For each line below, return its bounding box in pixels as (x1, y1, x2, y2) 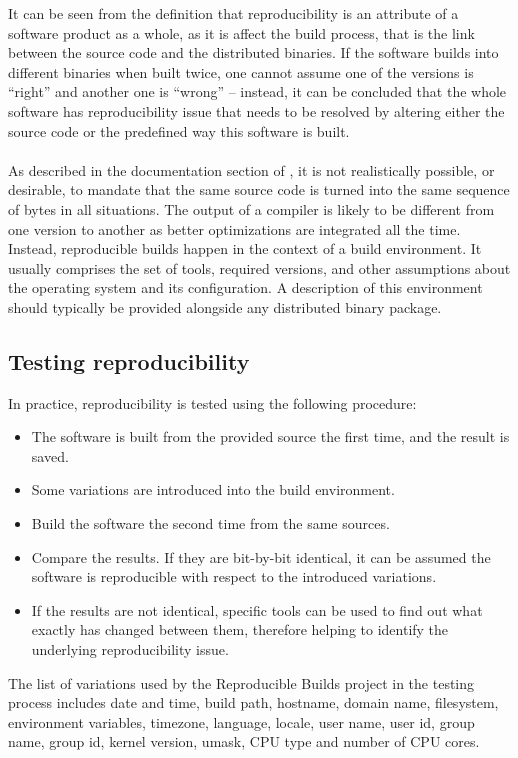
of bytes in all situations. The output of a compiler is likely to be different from (8, 198, 495, 219)
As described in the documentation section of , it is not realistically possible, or (8, 159, 495, 180)
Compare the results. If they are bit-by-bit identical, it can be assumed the (31, 546, 491, 567)
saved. (31, 445, 69, 466)
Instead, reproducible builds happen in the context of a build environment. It (8, 238, 482, 259)
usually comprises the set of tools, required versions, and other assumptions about (8, 257, 511, 278)
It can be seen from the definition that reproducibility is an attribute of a (8, 3, 459, 23)
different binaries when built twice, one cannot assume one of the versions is (8, 61, 474, 82)
